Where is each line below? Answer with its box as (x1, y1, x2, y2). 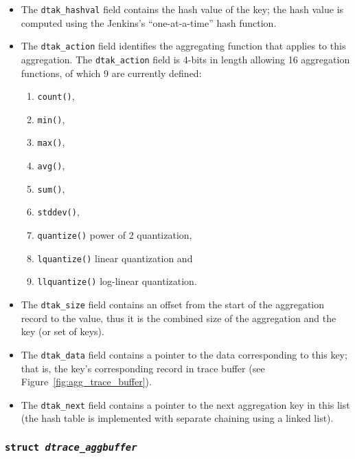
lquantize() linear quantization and (37, 250, 193, 265)
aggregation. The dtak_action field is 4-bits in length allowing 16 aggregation (21, 52, 350, 66)
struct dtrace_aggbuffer (5, 441, 137, 453)
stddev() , (37, 204, 80, 219)
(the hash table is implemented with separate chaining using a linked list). (21, 411, 334, 425)
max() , (37, 135, 65, 149)
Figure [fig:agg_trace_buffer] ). (21, 374, 152, 389)
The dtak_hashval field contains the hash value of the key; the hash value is (21, 2, 344, 16)
